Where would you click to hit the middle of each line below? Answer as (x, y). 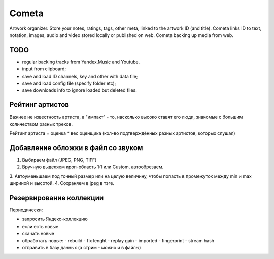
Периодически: (26, 210)
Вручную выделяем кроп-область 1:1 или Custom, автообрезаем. (93, 167)
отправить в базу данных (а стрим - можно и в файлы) (81, 248)
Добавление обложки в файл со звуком (76, 148)
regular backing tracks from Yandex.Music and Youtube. (81, 62)
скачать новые (38, 234)
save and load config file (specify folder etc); (69, 83)
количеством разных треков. (41, 124)
